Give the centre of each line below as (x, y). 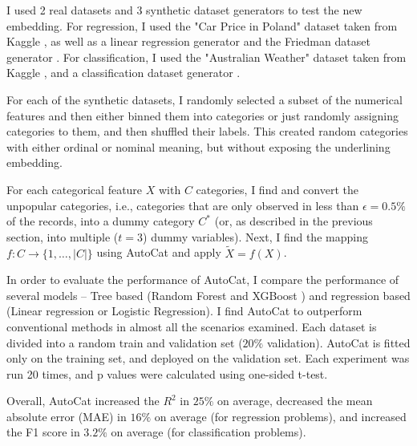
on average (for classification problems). (208, 432)
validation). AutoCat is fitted (338, 342)
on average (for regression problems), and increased (280, 416)
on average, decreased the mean (295, 401)
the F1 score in (43, 432)
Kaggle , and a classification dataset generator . (123, 73)
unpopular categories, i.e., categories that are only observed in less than (183, 205)
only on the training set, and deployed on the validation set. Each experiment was (208, 358)
